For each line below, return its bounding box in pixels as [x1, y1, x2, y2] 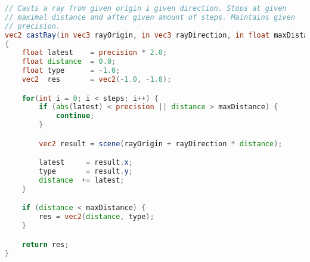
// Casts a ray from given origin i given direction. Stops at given [5, 4, 287, 13]
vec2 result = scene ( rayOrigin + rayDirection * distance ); [39, 139, 283, 148]
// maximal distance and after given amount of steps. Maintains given [5, 13, 295, 21]
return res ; [21, 240, 69, 249]
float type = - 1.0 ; [21, 66, 120, 75]
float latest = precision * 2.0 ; [21, 48, 168, 57]
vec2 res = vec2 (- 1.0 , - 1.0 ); [21, 75, 172, 84]
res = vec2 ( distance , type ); [39, 212, 154, 221]
